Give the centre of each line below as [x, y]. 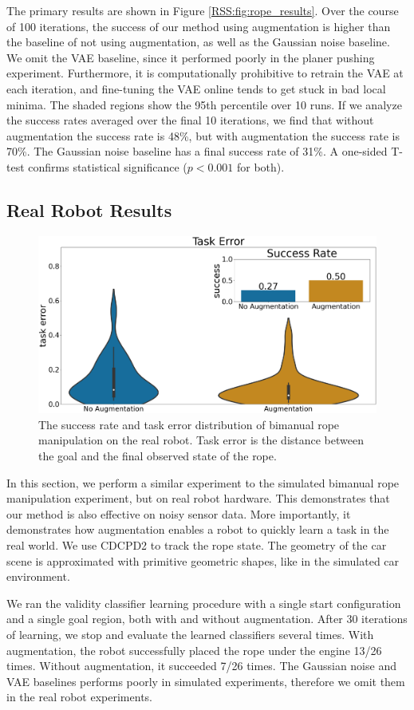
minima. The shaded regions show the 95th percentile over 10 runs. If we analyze [204, 104]
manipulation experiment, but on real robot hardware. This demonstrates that [198, 498]
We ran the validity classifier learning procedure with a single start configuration [204, 603]
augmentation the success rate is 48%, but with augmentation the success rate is [203, 135]
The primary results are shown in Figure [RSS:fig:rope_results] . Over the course [203, 10]
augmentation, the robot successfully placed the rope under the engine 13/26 [194, 650]
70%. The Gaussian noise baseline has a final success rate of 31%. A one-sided [197, 151]
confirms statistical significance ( [108, 166]
